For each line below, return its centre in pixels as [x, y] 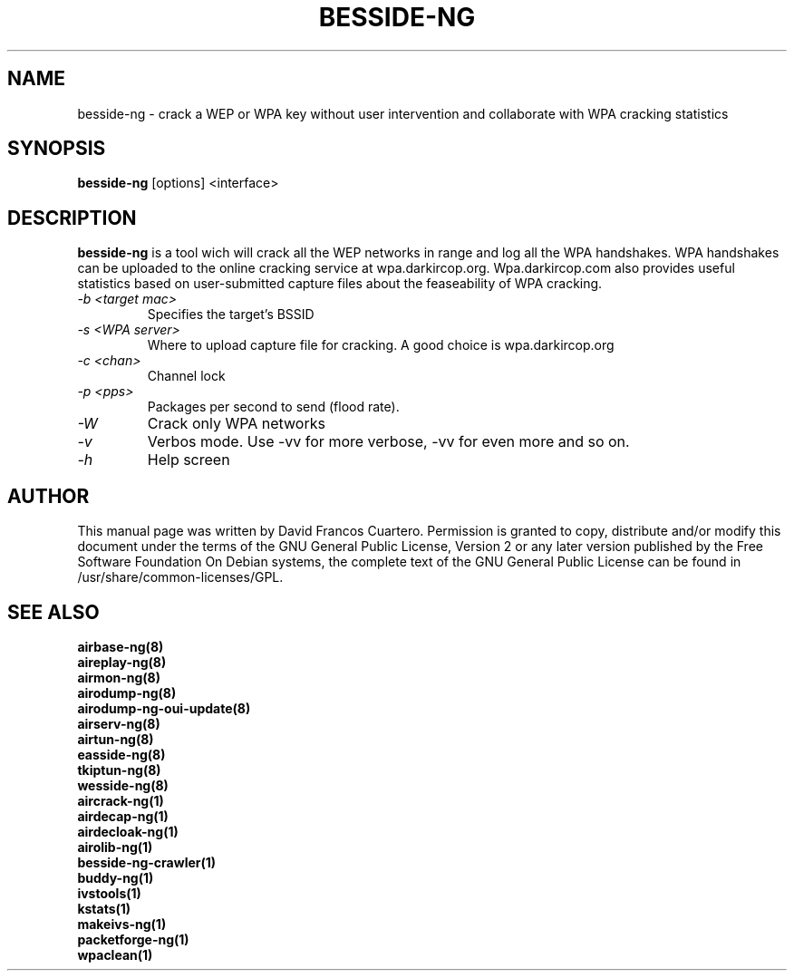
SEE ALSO [53, 612]
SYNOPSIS [57, 149]
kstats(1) [104, 908]
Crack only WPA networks [236, 424]
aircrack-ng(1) [121, 800]
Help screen [189, 460]
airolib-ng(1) [115, 847]
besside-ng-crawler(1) [147, 862]
